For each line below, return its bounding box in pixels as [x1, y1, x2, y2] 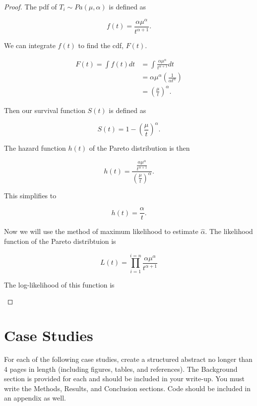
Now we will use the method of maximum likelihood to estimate [4, 226, 198, 236]
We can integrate [4, 40, 56, 51]
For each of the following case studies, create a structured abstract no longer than [4, 354, 253, 364]
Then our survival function [4, 105, 85, 115]
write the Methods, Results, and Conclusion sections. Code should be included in [4, 383, 251, 393]
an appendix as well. [4, 393, 66, 403]
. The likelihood [205, 226, 253, 236]
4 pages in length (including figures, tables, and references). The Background [4, 363, 238, 374]
